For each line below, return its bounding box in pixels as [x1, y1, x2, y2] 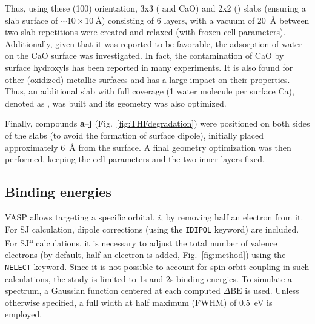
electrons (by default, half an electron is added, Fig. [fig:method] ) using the [5, 248, 286, 261]
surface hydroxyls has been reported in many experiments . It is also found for [5, 61, 293, 73]
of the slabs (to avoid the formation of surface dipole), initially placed [5, 128, 264, 141]
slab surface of [5, 13, 58, 26]
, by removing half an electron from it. [161, 210, 303, 223]
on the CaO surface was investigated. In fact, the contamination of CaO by [5, 49, 284, 62]
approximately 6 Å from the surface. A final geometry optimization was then [5, 141, 291, 153]
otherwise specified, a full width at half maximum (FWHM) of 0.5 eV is [5, 296, 273, 308]
